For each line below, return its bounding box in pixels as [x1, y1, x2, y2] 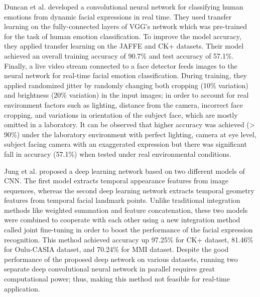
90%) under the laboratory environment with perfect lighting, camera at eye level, [4, 129, 256, 139]
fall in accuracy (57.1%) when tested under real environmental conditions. [4, 148, 231, 159]
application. [4, 283, 40, 293]
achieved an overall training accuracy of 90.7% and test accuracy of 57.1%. [4, 50, 234, 61]
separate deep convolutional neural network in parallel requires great [4, 263, 215, 274]
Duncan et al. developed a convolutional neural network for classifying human [4, 2, 243, 12]
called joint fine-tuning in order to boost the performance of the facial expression [4, 224, 253, 235]
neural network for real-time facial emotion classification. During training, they [4, 70, 247, 81]
